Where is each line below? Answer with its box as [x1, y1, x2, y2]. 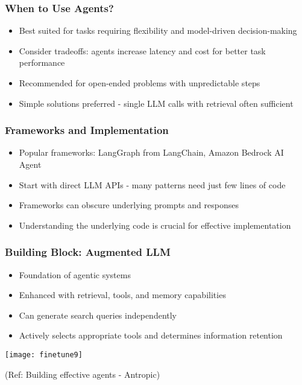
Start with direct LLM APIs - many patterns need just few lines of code [19, 178, 286, 191]
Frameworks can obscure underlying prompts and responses [19, 199, 239, 211]
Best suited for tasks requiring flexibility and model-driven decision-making [19, 24, 297, 37]
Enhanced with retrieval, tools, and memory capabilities [19, 288, 226, 301]
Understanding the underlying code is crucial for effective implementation [19, 218, 291, 231]
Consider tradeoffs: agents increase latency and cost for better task [19, 44, 266, 57]
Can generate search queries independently [19, 308, 177, 321]
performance [19, 56, 65, 69]
